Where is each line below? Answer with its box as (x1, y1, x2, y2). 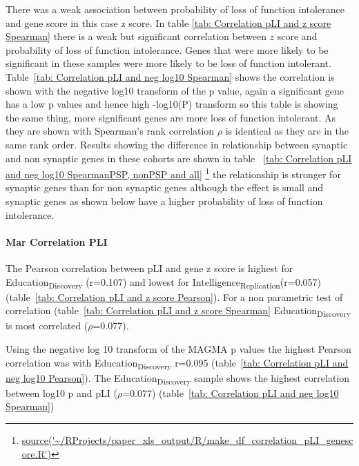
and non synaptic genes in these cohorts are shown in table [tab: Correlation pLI (6, 151, 352, 165)
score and (277, 29, 318, 43)
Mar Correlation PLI (6, 234, 108, 249)
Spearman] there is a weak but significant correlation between (6, 29, 266, 43)
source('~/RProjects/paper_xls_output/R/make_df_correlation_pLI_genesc (21, 433, 353, 447)
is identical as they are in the (225, 124, 349, 138)
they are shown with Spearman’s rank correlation (6, 124, 215, 138)
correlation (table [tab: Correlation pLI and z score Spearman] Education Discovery (6, 303, 351, 320)
